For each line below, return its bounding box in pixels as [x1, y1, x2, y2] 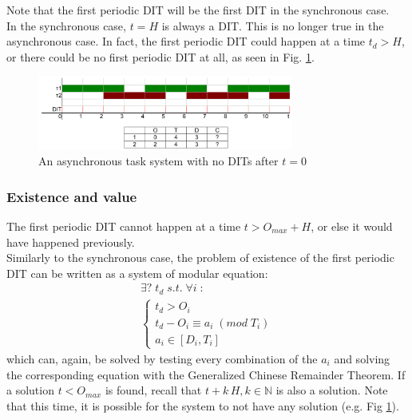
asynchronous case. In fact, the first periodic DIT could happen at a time [6, 33, 366, 50]
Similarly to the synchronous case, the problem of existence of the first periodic [6, 249, 394, 266]
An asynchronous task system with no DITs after [38, 153, 279, 169]
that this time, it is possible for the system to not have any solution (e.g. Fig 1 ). [6, 397, 399, 414]
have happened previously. [6, 233, 135, 250]
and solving [334, 350, 390, 367]
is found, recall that [105, 382, 202, 398]
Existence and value [6, 186, 137, 206]
